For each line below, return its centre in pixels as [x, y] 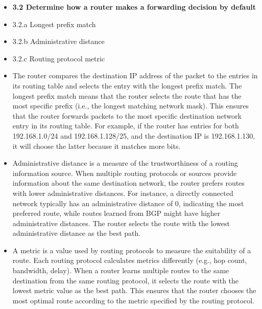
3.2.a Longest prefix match [54, 24]
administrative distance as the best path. [77, 233]
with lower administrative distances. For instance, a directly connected [123, 193]
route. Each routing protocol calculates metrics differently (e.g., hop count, [130, 260]
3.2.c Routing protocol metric [59, 58]
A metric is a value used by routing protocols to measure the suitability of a [132, 250]
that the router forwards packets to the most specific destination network [127, 115]
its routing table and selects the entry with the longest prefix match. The [127, 85]
